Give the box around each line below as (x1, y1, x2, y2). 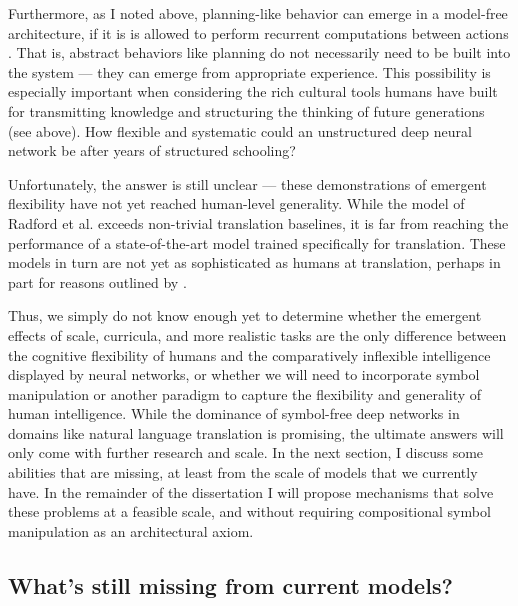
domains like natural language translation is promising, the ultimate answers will (8, 422, 504, 443)
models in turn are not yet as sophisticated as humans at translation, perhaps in (8, 252, 501, 273)
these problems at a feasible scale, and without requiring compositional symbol (8, 501, 491, 522)
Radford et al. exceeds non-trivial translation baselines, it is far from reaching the (8, 212, 509, 233)
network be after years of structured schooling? (8, 140, 296, 161)
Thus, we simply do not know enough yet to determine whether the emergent (8, 305, 482, 326)
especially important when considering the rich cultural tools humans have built (8, 81, 498, 102)
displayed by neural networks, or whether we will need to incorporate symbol (8, 364, 480, 385)
